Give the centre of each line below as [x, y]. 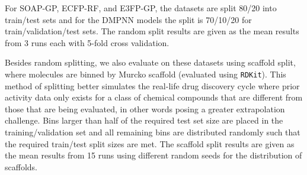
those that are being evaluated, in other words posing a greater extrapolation [145, 108]
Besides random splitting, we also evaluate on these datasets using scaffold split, [150, 62]
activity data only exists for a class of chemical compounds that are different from [154, 97]
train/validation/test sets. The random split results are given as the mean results [152, 31]
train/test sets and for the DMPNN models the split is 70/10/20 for [128, 19]
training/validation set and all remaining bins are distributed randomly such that [153, 132]
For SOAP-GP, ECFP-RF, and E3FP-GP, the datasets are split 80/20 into [141, 8]
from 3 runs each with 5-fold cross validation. [87, 42]
